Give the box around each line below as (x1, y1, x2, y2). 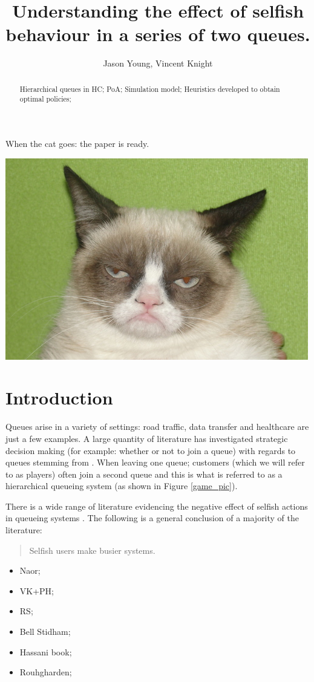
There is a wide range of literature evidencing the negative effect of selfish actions (5, 499, 308, 512)
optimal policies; (19, 94, 71, 104)
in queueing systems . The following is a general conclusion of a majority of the (5, 511, 299, 524)
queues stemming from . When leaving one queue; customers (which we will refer (5, 456, 305, 469)
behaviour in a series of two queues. (5, 22, 310, 47)
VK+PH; (19, 584, 54, 597)
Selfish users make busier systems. (29, 544, 155, 556)
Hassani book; (19, 645, 72, 658)
